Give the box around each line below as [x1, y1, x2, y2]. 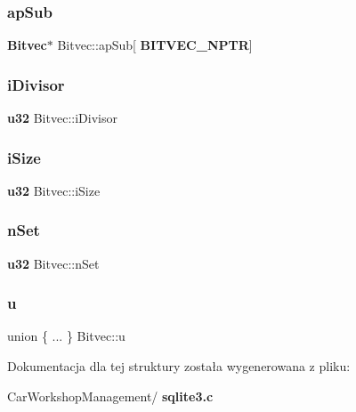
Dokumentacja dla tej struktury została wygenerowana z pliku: [7, 357, 351, 376]
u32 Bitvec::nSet [7, 254, 100, 272]
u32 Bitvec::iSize [7, 181, 101, 199]
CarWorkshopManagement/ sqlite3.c [7, 386, 214, 405]
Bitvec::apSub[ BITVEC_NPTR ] [57, 36, 253, 54]
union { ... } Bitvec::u [7, 327, 125, 345]
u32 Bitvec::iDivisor [7, 109, 117, 127]
